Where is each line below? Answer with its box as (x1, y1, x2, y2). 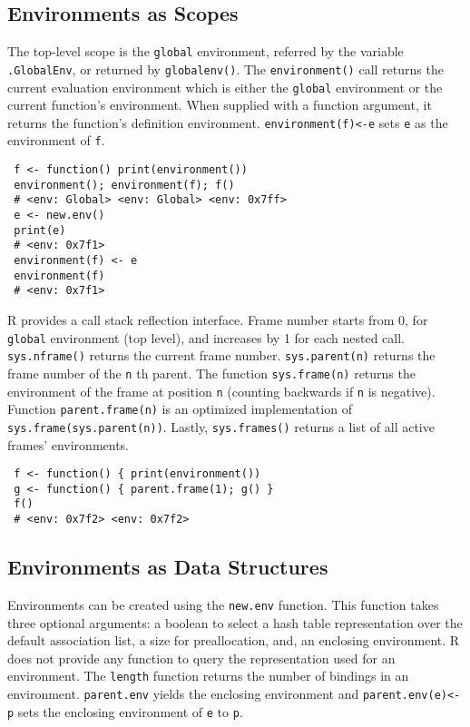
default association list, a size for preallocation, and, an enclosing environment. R (7, 631, 460, 650)
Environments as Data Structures (7, 553, 328, 581)
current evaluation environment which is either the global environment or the (7, 77, 443, 96)
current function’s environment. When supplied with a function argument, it (7, 95, 432, 114)
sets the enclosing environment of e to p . (17, 702, 243, 721)
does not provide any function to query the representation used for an (7, 648, 396, 667)
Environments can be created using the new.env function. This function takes (7, 594, 439, 614)
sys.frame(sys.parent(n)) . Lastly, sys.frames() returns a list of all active (7, 417, 435, 436)
